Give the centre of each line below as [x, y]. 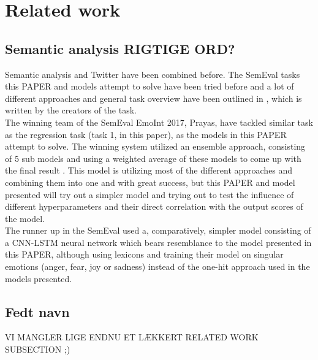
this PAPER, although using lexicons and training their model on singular [144, 254]
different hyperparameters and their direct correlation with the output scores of [154, 206]
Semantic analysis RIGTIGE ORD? [120, 48]
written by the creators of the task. [71, 110]
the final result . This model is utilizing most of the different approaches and [149, 170]
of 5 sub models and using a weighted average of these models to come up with [153, 158]
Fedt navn [37, 311]
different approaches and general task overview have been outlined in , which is [153, 98]
